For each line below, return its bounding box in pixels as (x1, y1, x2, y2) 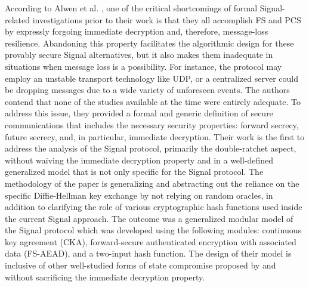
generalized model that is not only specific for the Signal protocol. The (5, 165, 264, 178)
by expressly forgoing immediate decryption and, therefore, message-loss (5, 25, 268, 38)
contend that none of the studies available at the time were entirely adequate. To (5, 95, 301, 107)
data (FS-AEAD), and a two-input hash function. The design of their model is (5, 247, 292, 260)
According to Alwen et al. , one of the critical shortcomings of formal (5, 2, 258, 14)
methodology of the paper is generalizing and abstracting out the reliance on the (5, 177, 299, 189)
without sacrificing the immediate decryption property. (5, 270, 205, 283)
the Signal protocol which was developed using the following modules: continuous (5, 224, 301, 236)
